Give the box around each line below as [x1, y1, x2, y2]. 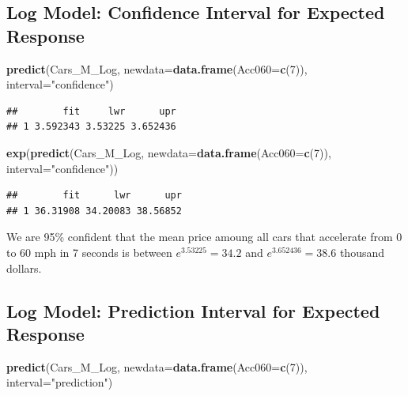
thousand [339, 243, 385, 260]
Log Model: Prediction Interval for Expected [6, 298, 380, 322]
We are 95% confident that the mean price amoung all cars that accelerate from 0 [6, 228, 402, 245]
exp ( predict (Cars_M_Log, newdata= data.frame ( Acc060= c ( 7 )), [6, 144, 331, 160]
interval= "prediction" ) [6, 374, 113, 390]
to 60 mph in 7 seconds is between [6, 243, 172, 260]
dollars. [6, 259, 42, 276]
